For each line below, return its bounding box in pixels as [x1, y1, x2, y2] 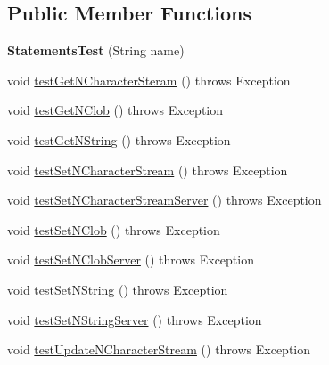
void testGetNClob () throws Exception [7, 101, 223, 119]
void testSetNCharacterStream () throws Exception [7, 160, 288, 179]
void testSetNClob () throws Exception [7, 220, 220, 239]
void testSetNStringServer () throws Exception [7, 310, 262, 328]
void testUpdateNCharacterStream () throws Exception [7, 340, 311, 359]
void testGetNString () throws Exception [7, 130, 231, 149]
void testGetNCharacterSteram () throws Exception [7, 70, 291, 89]
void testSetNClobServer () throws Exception [7, 250, 254, 269]
